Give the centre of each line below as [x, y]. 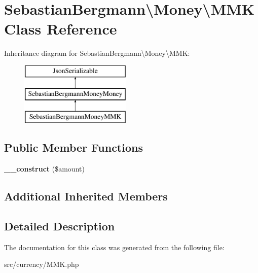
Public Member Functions [73, 147]
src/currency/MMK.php [42, 264]
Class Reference [61, 29]
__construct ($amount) [44, 169]
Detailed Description [60, 226]
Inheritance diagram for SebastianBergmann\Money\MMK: [97, 53]
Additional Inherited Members [86, 196]
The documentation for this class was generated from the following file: [114, 247]
